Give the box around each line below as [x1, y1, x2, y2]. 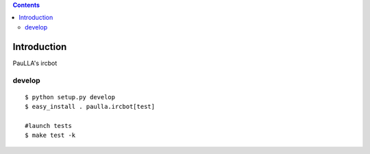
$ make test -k [25, 131, 76, 140]
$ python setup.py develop [25, 93, 116, 101]
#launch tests [25, 122, 72, 129]
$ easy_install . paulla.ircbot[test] [25, 103, 156, 111]
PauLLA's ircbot [12, 59, 58, 67]
